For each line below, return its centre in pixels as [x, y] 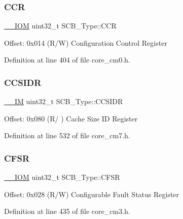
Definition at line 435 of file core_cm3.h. [67, 211]
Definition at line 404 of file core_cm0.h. [67, 60]
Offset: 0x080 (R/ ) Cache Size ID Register [71, 118]
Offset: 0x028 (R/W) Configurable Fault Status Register [92, 194]
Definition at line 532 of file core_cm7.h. [67, 135]
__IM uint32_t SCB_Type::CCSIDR [64, 101]
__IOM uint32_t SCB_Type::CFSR [62, 177]
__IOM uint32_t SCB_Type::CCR [60, 26]
